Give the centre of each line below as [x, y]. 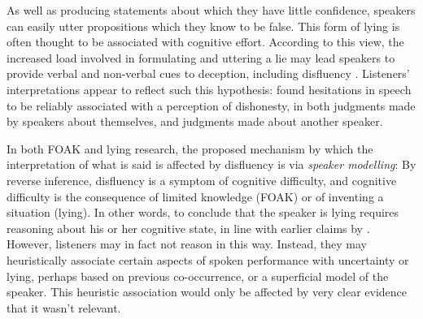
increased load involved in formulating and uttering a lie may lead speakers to [201, 57]
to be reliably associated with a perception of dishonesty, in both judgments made [211, 105]
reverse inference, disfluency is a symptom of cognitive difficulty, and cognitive [202, 180]
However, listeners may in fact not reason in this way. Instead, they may [187, 244]
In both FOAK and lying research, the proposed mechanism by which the [190, 148]
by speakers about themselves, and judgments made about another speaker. [195, 121]
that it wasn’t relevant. [64, 307]
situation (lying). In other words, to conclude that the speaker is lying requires [203, 212]
